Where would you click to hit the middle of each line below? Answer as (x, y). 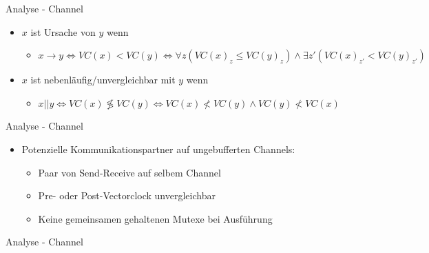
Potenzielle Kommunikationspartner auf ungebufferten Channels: (158, 149)
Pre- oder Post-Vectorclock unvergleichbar (127, 195)
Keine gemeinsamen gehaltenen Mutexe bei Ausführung (155, 218)
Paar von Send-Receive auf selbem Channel (129, 172)
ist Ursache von (63, 31)
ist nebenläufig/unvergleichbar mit (103, 80)
